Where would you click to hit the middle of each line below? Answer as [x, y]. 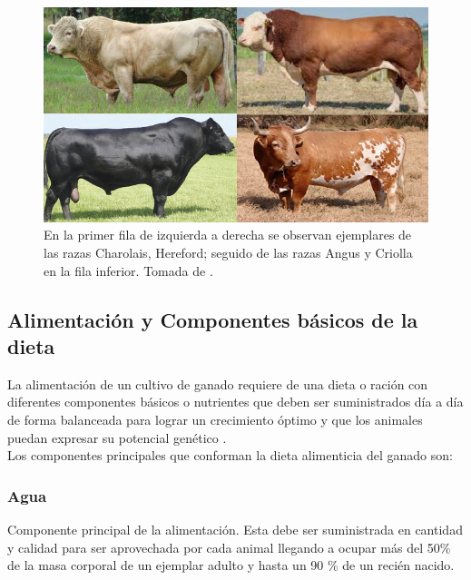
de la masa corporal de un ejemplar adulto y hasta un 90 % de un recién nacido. [231, 565]
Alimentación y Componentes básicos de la [213, 319]
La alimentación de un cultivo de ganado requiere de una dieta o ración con [218, 383]
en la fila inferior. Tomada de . [128, 270]
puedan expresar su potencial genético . [117, 437]
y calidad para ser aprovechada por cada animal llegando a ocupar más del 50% [229, 547]
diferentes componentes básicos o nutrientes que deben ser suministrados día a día [235, 402]
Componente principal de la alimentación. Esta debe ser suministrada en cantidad [235, 529]
